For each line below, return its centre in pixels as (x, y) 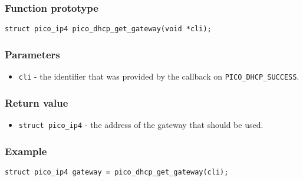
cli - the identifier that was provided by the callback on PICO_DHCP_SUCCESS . (159, 76)
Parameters (32, 54)
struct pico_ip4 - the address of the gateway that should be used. (141, 124)
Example (26, 151)
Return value (37, 102)
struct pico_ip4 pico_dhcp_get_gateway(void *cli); (108, 29)
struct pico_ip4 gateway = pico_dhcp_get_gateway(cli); (117, 172)
